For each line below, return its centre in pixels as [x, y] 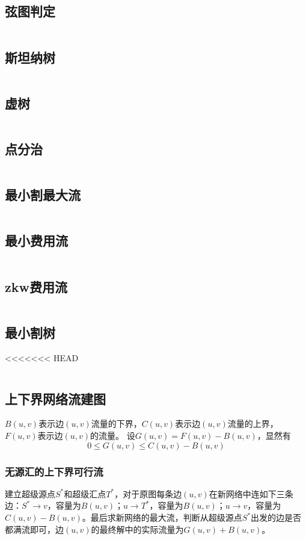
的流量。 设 [113, 436]
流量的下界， [116, 424]
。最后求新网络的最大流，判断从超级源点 [162, 517]
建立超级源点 [30, 493]
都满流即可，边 [34, 529]
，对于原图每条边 [148, 493]
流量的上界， [253, 424]
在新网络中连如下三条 [251, 493]
